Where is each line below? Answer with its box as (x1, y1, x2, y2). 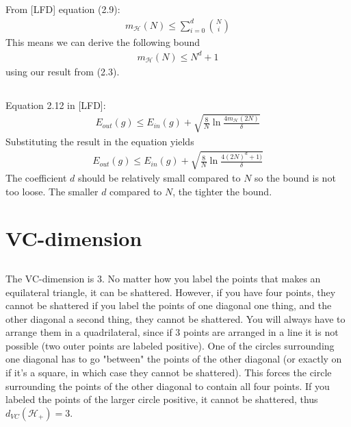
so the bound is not (255, 170, 336, 184)
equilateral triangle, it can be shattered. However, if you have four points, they (5, 284, 336, 299)
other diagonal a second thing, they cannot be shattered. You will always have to (5, 311, 346, 326)
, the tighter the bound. (172, 184, 272, 198)
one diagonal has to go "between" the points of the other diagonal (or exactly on (5, 352, 342, 366)
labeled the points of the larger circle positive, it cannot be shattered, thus (5, 392, 318, 406)
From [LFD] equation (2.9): (5, 2, 120, 16)
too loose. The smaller (5, 184, 99, 198)
